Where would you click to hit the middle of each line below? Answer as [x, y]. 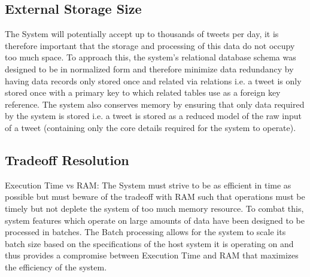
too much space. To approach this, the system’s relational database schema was [151, 57]
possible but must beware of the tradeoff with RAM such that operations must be [155, 197]
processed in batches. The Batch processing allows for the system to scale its [145, 232]
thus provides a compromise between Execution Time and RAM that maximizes [152, 255]
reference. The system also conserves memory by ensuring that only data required [155, 104]
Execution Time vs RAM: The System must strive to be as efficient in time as [148, 185]
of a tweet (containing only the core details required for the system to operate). [151, 127]
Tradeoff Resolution [67, 159]
